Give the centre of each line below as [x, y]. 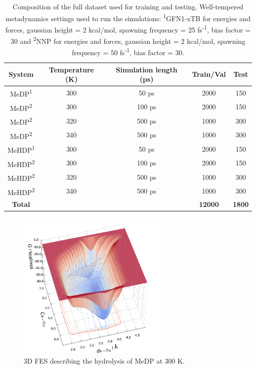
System [21, 74]
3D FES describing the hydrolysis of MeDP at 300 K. [104, 361]
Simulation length [147, 69]
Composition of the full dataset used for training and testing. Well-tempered [128, 6]
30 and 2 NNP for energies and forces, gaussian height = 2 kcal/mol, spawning [128, 40]
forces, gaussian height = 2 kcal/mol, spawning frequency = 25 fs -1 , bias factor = [128, 29]
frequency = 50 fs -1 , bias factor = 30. [128, 51]
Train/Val [209, 74]
